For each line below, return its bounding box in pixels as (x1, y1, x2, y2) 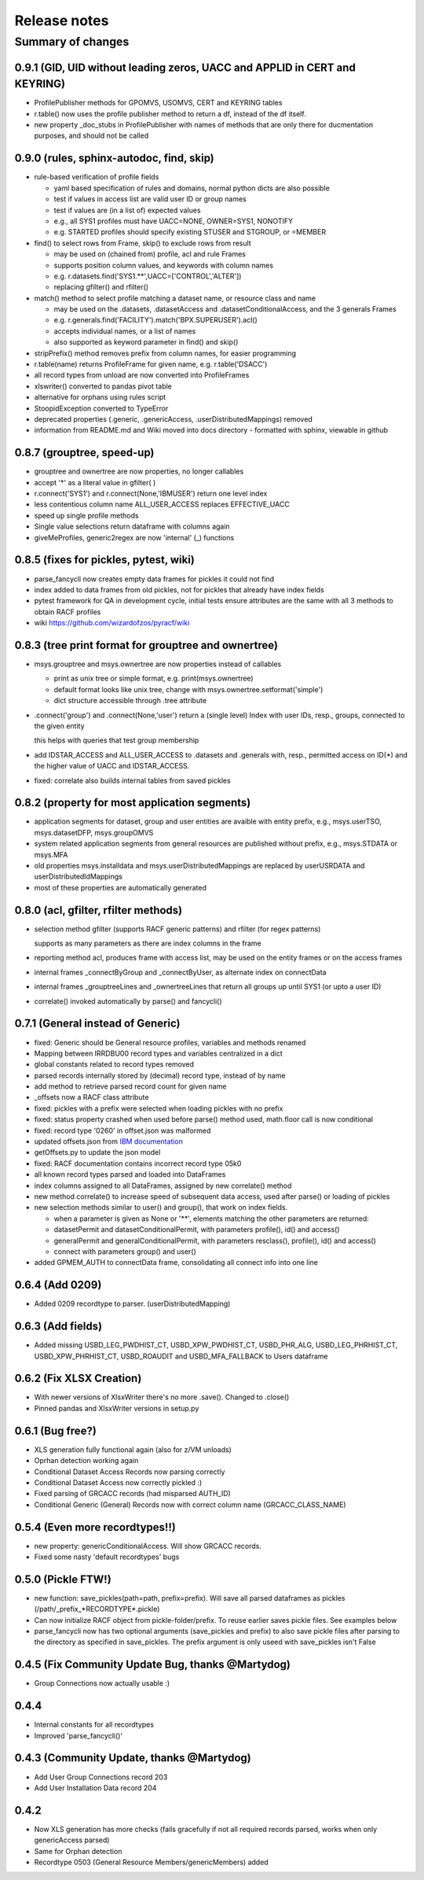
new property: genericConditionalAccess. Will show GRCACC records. (34, 1541, 262, 1550)
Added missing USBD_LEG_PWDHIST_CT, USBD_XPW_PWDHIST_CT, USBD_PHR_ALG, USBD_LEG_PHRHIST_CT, (34, 1340, 398, 1350)
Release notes (14, 12, 109, 29)
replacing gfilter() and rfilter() (53, 282, 149, 292)
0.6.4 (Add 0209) (14, 1278, 102, 1292)
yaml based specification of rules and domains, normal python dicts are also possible (53, 183, 330, 193)
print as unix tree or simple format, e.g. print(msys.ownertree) (53, 673, 254, 684)
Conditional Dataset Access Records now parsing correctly (34, 1467, 225, 1476)
